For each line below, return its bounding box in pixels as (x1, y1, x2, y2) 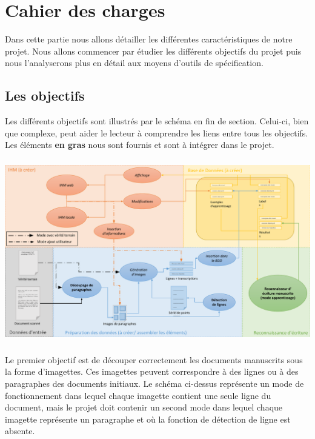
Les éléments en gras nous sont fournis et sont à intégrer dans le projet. (5, 138, 274, 151)
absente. (5, 424, 35, 437)
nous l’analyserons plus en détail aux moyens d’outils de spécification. (5, 56, 264, 69)
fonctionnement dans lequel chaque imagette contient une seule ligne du (5, 389, 271, 401)
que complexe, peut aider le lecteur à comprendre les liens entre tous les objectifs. (5, 126, 308, 139)
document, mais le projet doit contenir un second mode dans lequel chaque (5, 401, 283, 414)
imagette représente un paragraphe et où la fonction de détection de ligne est (5, 412, 291, 425)
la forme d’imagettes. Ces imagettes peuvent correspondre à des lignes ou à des (5, 365, 299, 378)
